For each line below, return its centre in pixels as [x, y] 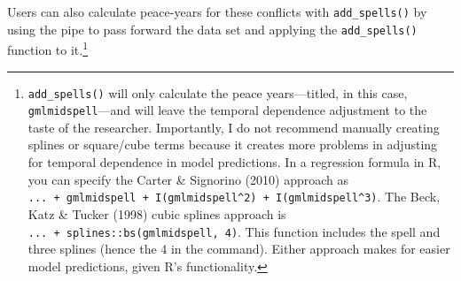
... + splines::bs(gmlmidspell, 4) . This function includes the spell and [234, 231]
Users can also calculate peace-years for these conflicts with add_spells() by [217, 11]
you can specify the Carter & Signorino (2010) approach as [188, 179]
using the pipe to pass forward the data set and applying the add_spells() [212, 29]
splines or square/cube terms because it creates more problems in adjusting [233, 144]
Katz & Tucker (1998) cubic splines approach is [157, 213]
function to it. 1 [48, 48]
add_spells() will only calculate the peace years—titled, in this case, [218, 92]
